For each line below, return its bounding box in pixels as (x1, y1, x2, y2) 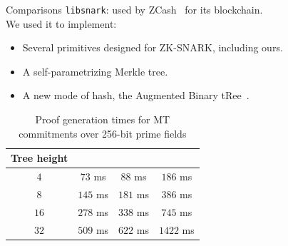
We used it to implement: (6, 16, 117, 31)
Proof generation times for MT (35, 112, 170, 127)
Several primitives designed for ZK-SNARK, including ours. (22, 40, 283, 55)
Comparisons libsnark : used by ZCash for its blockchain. (6, 2, 263, 16)
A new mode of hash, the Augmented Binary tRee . (22, 88, 250, 103)
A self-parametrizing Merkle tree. (22, 63, 168, 78)
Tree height (11, 150, 68, 165)
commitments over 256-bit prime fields (19, 125, 187, 140)
